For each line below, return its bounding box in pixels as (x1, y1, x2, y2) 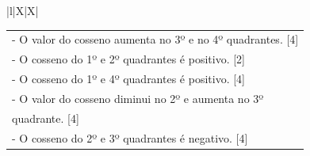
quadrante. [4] (12, 109, 79, 126)
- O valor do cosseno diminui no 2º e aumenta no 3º (12, 89, 264, 106)
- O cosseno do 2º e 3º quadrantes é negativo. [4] (12, 129, 248, 146)
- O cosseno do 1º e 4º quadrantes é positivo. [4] (12, 70, 245, 87)
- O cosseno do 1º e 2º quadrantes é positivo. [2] (12, 51, 245, 67)
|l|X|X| (6, 2, 39, 18)
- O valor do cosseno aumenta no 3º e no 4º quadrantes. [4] (12, 31, 299, 48)
